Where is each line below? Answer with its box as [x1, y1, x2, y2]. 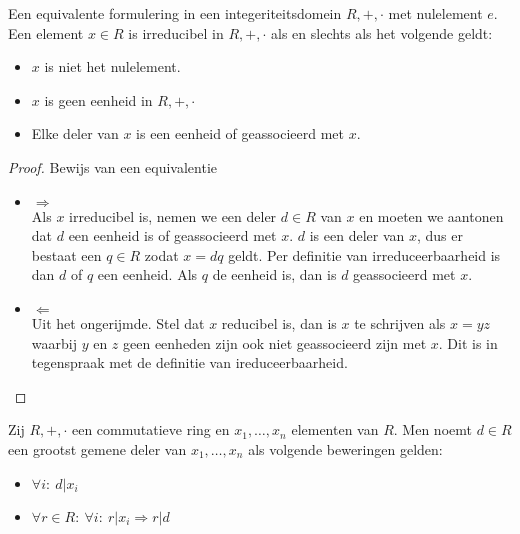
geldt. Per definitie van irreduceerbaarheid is [228, 244, 501, 265]
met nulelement [388, 3, 483, 23]
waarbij [31, 332, 77, 353]
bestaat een [31, 244, 102, 265]
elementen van [291, 419, 379, 440]
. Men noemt [393, 419, 472, 440]
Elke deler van [31, 123, 119, 144]
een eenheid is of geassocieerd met [68, 225, 277, 246]
